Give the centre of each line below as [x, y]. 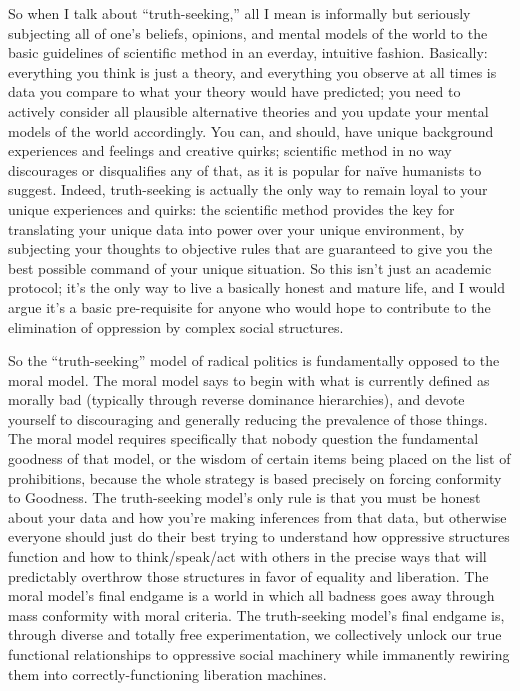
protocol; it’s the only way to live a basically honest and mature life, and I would [256, 287]
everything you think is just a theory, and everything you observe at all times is [252, 71]
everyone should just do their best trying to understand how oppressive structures [259, 536]
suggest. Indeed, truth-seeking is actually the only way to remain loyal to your [248, 189]
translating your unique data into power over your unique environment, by [236, 228]
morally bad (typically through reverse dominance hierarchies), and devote [236, 399]
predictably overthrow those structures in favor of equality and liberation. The [248, 575]
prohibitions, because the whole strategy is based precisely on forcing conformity [255, 477]
